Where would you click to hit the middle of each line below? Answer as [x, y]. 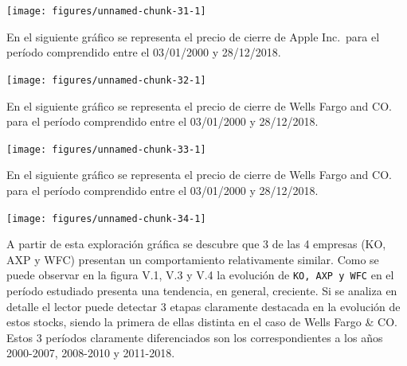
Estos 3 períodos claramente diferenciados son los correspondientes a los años [195, 337]
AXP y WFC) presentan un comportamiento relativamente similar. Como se [193, 259]
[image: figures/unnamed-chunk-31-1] [106, 11]
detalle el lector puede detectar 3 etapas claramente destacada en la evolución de [203, 306]
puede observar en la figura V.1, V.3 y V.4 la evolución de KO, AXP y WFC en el [200, 275]
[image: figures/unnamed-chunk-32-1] [106, 80]
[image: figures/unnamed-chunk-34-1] [106, 218]
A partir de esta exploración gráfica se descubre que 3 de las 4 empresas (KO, [196, 244]
